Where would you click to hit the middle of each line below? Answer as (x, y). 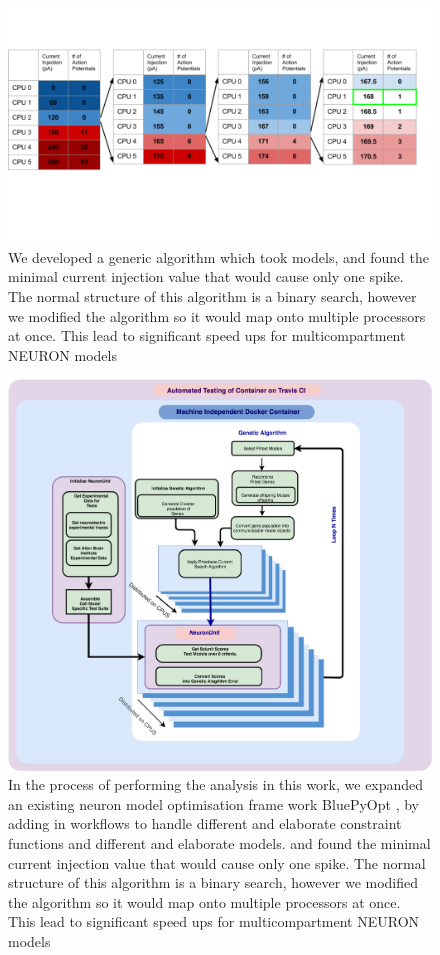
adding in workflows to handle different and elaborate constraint (205, 823)
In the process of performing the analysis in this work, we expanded (216, 784)
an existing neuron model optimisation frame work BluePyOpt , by (213, 803)
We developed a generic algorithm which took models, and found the (218, 256)
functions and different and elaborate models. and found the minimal (219, 842)
